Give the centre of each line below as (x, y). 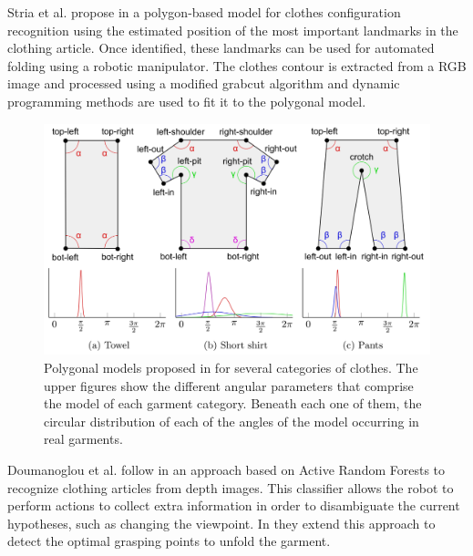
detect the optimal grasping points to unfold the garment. (169, 541)
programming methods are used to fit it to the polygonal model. (187, 101)
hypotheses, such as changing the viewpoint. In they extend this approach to (221, 523)
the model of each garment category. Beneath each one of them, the (233, 403)
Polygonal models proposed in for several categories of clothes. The (231, 367)
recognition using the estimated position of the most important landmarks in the (233, 30)
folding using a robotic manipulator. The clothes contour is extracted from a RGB (237, 65)
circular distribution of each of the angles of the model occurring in (231, 421)
